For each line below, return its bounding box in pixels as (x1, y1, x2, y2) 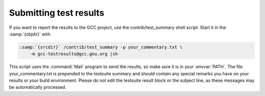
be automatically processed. (9, 84, 67, 90)
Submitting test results (9, 7, 105, 18)
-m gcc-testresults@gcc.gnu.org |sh (29, 51, 118, 57)
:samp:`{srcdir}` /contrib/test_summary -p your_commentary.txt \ (19, 44, 183, 50)
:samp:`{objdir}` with (9, 31, 51, 37)
